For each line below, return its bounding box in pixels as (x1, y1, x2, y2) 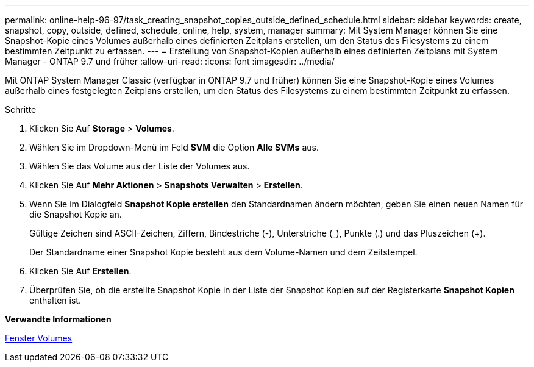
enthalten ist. (29, 295, 81, 305)
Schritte (5, 104, 37, 115)
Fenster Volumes (5, 333, 73, 343)
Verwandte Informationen (5, 314, 112, 324)
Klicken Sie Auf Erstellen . (29, 266, 132, 276)
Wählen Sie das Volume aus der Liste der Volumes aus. (29, 161, 250, 171)
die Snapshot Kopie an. (29, 209, 122, 219)
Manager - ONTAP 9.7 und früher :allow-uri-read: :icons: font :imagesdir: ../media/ (5, 56, 335, 66)
